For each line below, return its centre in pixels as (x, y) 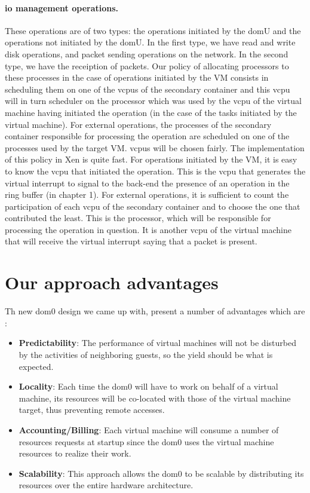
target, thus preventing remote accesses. (92, 410)
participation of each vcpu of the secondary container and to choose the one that (153, 206)
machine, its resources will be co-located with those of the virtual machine (155, 398)
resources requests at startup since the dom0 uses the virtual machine (146, 441)
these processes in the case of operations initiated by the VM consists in (137, 77)
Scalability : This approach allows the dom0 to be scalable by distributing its (161, 473)
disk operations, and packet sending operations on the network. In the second (147, 53)
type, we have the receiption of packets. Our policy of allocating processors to (147, 65)
